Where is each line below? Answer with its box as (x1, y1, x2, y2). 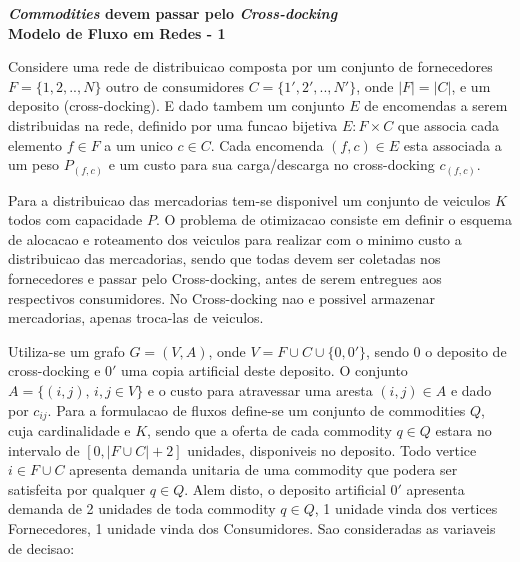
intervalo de (8, 439, 80, 460)
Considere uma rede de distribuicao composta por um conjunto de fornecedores (8, 56, 493, 77)
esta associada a (403, 134, 502, 155)
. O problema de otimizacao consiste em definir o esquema (155, 209, 512, 230)
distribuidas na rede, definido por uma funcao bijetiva (8, 114, 338, 135)
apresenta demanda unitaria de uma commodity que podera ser (69, 459, 458, 480)
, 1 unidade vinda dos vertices (314, 498, 498, 519)
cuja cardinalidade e (8, 420, 131, 441)
